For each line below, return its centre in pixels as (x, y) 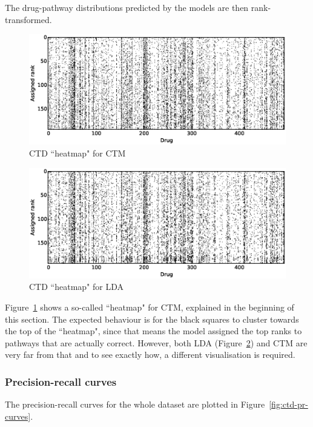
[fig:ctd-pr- (288, 404)
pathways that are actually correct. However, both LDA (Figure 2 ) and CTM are (156, 342)
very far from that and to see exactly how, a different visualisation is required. (150, 355)
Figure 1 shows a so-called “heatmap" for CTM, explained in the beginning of (150, 307)
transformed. (28, 19)
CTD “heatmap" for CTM (77, 153)
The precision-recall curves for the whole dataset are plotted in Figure (135, 404)
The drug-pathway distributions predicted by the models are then (127, 7)
